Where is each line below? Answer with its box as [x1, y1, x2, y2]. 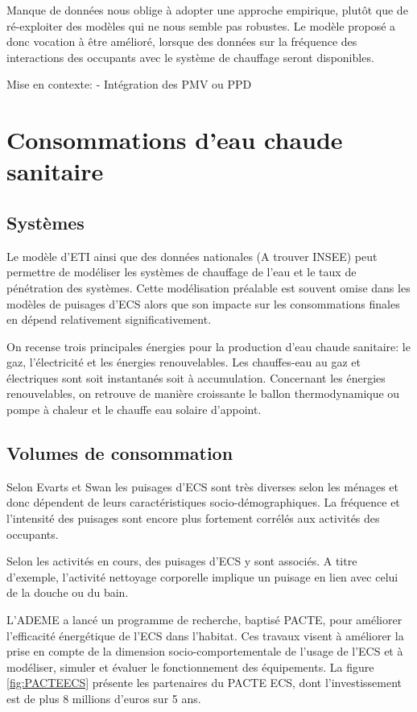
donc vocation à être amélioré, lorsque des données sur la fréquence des [6, 33, 357, 50]
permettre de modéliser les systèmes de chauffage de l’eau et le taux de [6, 263, 357, 280]
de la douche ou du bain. [6, 584, 129, 601]
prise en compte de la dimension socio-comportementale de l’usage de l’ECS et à [6, 643, 403, 660]
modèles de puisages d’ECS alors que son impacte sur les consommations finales [6, 295, 400, 312]
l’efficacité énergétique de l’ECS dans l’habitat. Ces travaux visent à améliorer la [6, 627, 404, 644]
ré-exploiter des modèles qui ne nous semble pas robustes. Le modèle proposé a [6, 17, 396, 34]
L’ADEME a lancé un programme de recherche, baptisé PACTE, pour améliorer [6, 611, 403, 628]
